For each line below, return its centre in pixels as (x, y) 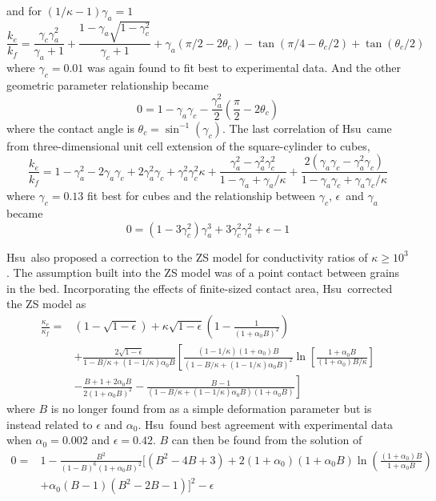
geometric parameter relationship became (108, 84)
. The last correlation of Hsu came (307, 128)
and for (24, 10)
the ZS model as (46, 304)
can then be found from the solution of (267, 440)
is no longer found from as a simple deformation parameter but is (211, 409)
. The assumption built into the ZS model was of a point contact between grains (203, 273)
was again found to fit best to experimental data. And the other (244, 68)
